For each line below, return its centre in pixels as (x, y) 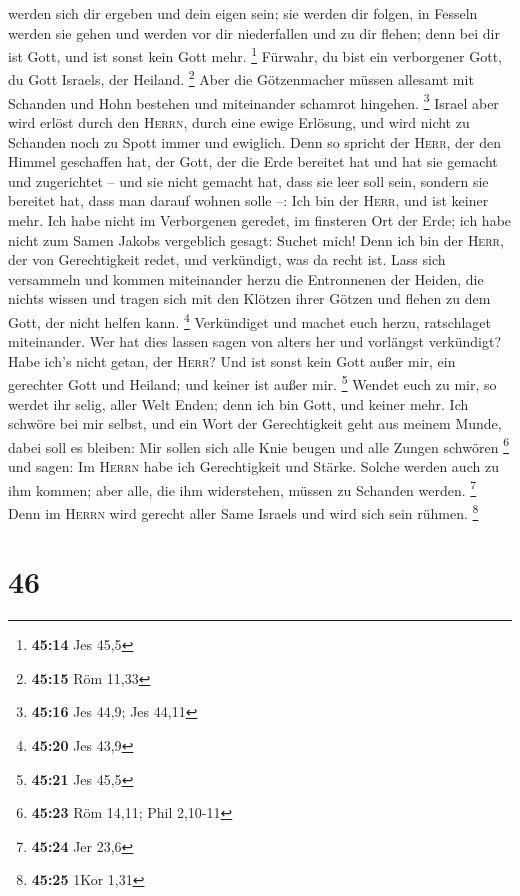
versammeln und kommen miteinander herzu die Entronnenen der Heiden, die (246, 278)
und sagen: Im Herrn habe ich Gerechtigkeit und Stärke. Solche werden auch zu (253, 466)
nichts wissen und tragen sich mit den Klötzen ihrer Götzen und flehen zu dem (249, 298)
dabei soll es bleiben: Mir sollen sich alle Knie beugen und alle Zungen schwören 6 (258, 445)
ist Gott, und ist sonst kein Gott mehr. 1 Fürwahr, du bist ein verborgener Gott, (255, 54)
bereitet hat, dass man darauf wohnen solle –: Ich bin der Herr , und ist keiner (248, 200)
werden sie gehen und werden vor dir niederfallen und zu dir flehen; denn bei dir (254, 32)
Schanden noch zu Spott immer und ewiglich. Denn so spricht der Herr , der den (255, 141)
